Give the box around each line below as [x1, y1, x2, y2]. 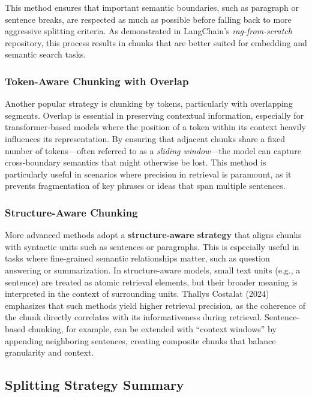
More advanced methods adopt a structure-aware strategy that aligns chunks [5, 228, 302, 241]
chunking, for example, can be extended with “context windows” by [28, 322, 277, 335]
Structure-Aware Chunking [5, 204, 138, 219]
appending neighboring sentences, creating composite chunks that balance [5, 334, 276, 347]
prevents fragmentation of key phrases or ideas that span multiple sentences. [5, 179, 286, 192]
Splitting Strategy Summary [5, 375, 184, 394]
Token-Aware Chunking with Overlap [5, 73, 189, 88]
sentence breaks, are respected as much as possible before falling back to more [5, 13, 292, 25]
